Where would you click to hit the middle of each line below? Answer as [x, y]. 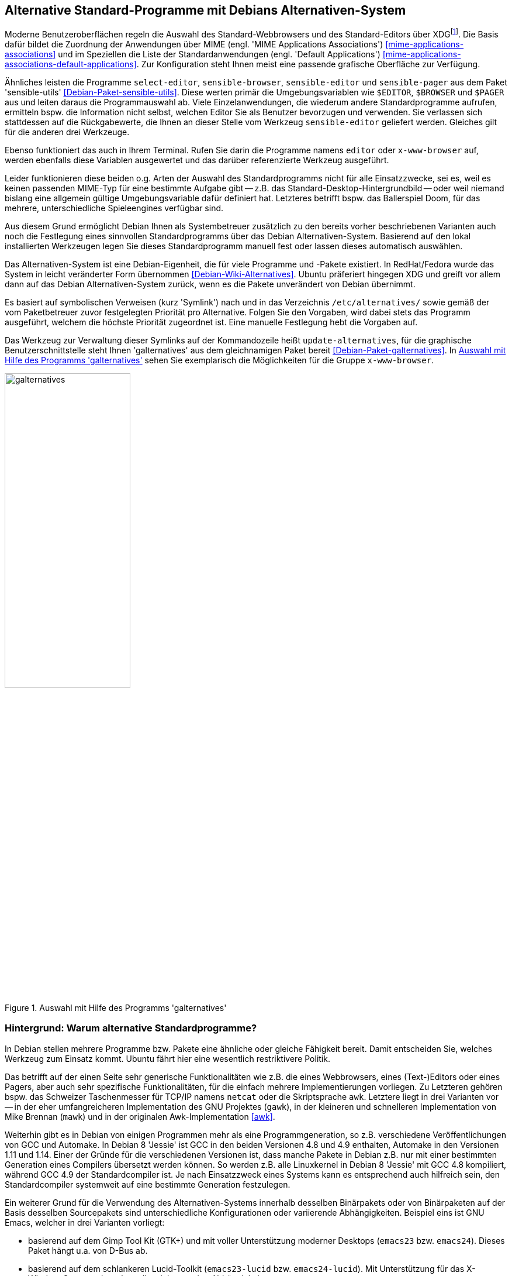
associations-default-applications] [71, 64]
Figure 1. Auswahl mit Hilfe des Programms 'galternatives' [116, 1008]
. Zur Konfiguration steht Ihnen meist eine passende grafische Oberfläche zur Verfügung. [308, 64]
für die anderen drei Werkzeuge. [67, 132]
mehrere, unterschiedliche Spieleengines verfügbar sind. [114, 208]
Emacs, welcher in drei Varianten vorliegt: [85, 1222]
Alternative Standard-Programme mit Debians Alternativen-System [205, 10]
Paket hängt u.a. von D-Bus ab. [88, 1250]
